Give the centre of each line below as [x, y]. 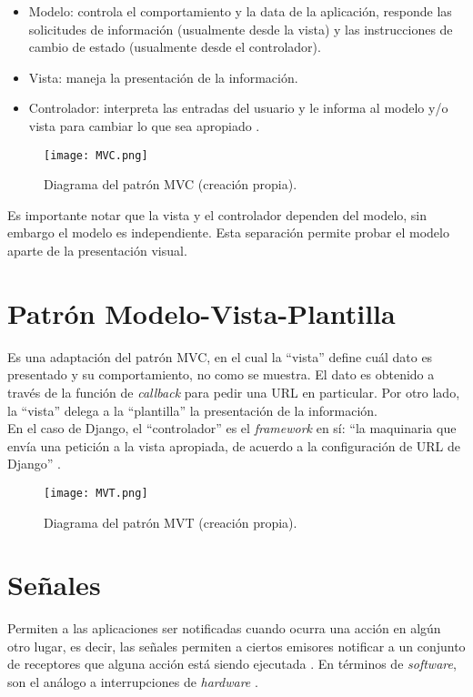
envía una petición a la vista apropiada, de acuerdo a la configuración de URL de [234, 445]
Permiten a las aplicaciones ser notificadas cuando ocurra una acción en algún [224, 628]
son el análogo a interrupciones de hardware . [133, 682]
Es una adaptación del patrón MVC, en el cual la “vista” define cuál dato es [220, 356]
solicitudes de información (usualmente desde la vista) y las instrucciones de [241, 29]
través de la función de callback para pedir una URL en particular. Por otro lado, [234, 392]
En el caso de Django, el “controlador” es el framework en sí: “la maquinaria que [232, 428]
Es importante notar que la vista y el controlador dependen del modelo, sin [217, 214]
